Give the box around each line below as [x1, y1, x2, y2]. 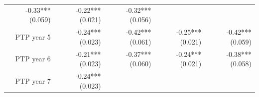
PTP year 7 [15, 75, 51, 86]
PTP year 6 [15, 53, 51, 64]
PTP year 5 [15, 31, 51, 42]
